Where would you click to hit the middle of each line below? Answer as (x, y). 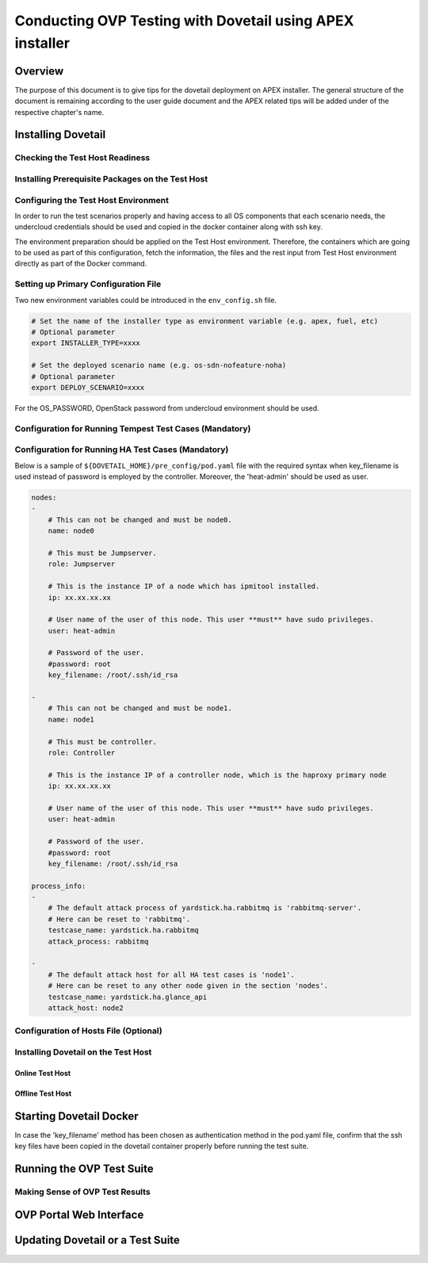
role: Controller (82, 753)
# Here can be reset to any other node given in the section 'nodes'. (188, 986)
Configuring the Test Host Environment (92, 200)
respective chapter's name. (59, 112)
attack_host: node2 (86, 1008)
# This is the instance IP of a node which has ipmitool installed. (184, 586)
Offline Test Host (43, 1093)
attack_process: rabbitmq (98, 941)
